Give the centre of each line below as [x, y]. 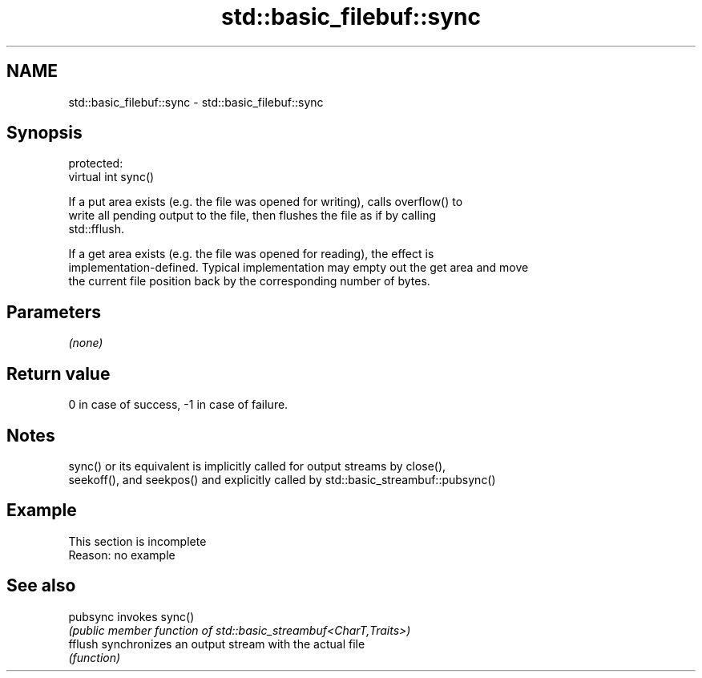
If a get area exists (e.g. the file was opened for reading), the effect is [251, 254]
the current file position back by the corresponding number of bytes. [249, 281]
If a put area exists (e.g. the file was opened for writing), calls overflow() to [266, 202]
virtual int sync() [111, 177]
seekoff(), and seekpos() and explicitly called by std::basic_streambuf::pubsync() [282, 479]
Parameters [54, 312]
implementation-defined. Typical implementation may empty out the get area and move [299, 268]
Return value [58, 373]
